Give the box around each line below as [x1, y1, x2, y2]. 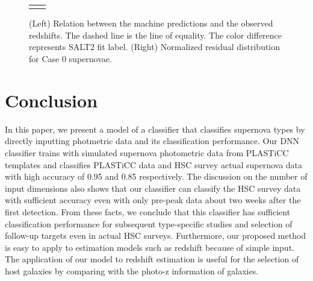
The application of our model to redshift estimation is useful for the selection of [5, 253, 299, 265]
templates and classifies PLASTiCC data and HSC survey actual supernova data [5, 158, 303, 171]
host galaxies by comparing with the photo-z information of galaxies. [5, 264, 259, 277]
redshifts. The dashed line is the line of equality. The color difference [29, 28, 282, 41]
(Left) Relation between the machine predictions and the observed [29, 17, 273, 30]
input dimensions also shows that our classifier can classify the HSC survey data [5, 182, 301, 194]
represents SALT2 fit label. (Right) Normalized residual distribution [29, 40, 280, 53]
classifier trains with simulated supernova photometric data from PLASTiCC [5, 146, 289, 159]
